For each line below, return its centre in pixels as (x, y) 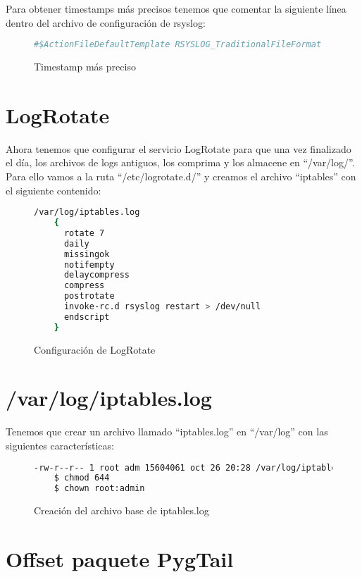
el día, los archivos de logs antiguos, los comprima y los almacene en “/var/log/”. (180, 162)
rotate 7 (84, 233)
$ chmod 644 (82, 478)
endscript (87, 317)
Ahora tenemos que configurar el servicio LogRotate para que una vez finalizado (179, 148)
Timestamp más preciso (85, 67)
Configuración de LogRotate (95, 349)
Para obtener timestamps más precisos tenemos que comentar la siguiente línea (176, 8)
